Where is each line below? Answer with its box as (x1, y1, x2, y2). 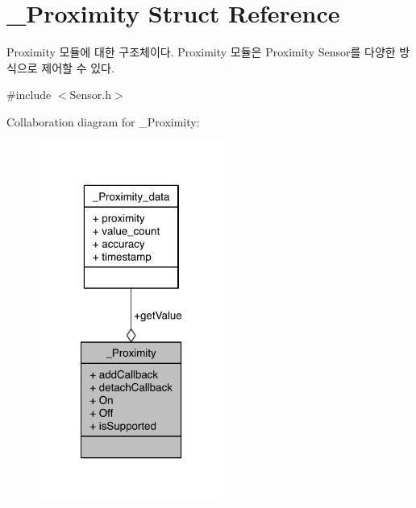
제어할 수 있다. (41, 59, 114, 76)
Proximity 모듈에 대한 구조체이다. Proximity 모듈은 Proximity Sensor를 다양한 (6, 43, 396, 60)
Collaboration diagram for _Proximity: (6, 113, 200, 130)
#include (6, 86, 52, 103)
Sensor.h (69, 86, 112, 103)
